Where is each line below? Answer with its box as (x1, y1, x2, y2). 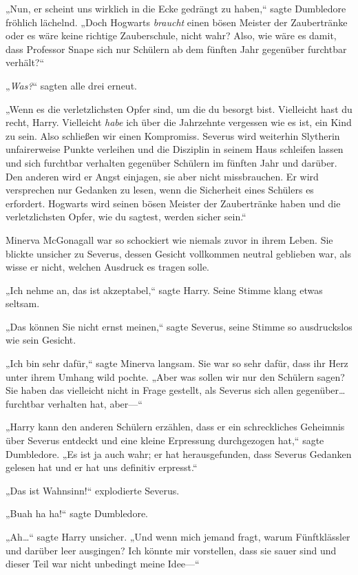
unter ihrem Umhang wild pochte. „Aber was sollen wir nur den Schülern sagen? (6, 369, 345, 384)
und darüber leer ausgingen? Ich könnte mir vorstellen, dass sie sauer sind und (6, 543, 337, 557)
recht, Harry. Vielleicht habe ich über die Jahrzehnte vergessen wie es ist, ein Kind (6, 115, 352, 129)
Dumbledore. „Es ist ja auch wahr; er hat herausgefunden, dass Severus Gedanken (6, 446, 352, 461)
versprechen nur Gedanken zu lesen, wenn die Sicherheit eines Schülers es (6, 182, 314, 197)
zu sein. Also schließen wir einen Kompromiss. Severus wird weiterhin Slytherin (6, 128, 340, 143)
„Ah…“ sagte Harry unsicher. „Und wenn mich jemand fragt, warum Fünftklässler (6, 530, 350, 543)
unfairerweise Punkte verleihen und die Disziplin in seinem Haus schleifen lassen (6, 142, 344, 156)
